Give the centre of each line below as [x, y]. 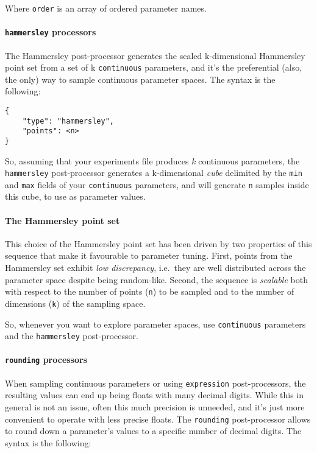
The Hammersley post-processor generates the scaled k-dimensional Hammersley [155, 55]
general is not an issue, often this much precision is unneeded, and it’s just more [155, 406]
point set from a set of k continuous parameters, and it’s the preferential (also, [154, 67]
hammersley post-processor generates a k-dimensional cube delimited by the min [154, 173]
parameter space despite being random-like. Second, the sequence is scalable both [156, 279]
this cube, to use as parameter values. [75, 196]
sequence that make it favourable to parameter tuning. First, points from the [149, 255]
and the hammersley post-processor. [72, 336]
